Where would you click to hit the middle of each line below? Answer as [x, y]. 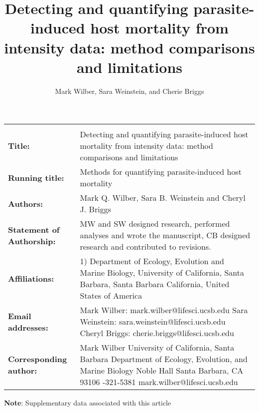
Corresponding [38, 359]
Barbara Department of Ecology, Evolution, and [164, 359]
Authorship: [32, 241]
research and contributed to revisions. [145, 247]
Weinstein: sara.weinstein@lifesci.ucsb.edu [153, 322]
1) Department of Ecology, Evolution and [152, 261]
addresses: [28, 327]
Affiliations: [31, 278]
